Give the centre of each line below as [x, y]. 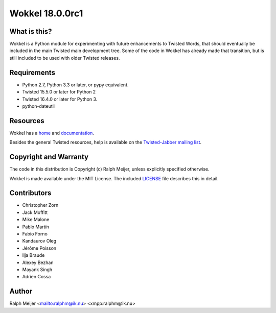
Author [21, 291]
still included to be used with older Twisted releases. [65, 58]
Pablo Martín [36, 227]
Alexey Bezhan [38, 262]
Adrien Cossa [37, 277]
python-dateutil [39, 106]
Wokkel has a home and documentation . [52, 133]
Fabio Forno [35, 234]
